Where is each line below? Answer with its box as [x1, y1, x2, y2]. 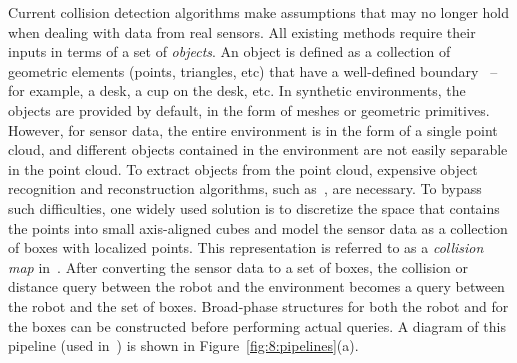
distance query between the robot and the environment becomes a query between [8, 276, 505, 297]
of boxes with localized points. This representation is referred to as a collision [8, 237, 484, 258]
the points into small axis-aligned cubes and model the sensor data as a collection [8, 217, 508, 238]
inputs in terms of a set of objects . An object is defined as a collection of [8, 41, 451, 62]
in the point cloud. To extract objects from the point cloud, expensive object [8, 158, 478, 179]
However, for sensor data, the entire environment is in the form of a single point [8, 119, 498, 140]
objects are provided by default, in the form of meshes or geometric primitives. [8, 99, 490, 120]
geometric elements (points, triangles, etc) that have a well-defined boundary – [8, 60, 498, 81]
